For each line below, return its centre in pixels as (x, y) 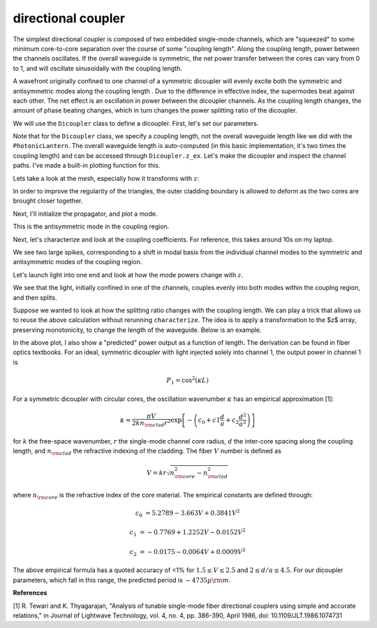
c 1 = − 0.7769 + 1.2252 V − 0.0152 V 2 (187, 533)
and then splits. (35, 298)
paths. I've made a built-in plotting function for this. (87, 166)
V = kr (157, 473)
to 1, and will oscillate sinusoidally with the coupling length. (98, 68)
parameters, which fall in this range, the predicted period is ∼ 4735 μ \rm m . (122, 580)
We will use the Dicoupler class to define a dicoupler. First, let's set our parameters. (136, 123)
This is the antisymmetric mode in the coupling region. (91, 226)
